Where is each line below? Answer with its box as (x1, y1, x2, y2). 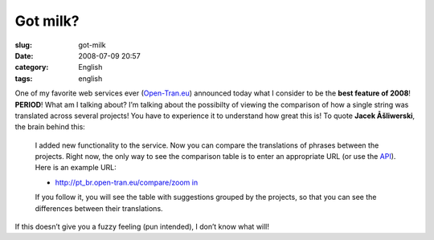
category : (14, 63, 49, 72)
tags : (14, 73, 33, 83)
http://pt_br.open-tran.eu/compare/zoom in (55, 177, 199, 187)
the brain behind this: (14, 122, 86, 132)
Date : (14, 51, 34, 60)
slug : (14, 40, 32, 50)
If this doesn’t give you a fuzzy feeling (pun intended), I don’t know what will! (14, 222, 269, 232)
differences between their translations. (35, 203, 164, 213)
